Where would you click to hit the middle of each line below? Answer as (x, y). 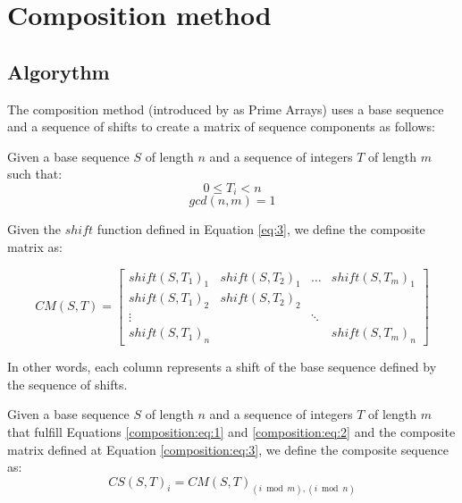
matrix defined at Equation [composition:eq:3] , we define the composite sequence (228, 449)
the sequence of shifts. (67, 384)
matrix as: (35, 247)
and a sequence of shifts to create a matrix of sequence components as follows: (221, 126)
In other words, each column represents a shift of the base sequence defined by (222, 367)
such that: (35, 174)
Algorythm (59, 71)
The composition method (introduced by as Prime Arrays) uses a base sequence (226, 109)
